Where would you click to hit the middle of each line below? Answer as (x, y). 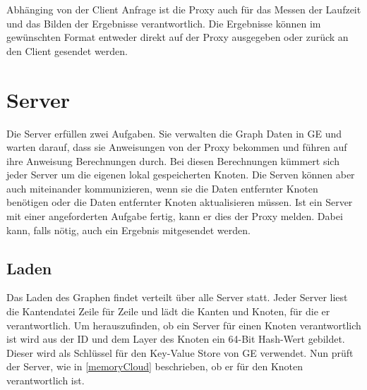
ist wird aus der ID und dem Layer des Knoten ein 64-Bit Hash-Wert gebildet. (176, 339)
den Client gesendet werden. (67, 50)
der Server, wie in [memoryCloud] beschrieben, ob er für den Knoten (155, 366)
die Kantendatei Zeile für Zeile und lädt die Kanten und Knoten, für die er (168, 311)
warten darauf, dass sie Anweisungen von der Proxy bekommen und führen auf (177, 147)
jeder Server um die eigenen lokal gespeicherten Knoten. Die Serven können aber (181, 175)
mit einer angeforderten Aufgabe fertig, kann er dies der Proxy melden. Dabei (175, 216)
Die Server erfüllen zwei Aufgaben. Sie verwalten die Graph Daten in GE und (174, 133)
